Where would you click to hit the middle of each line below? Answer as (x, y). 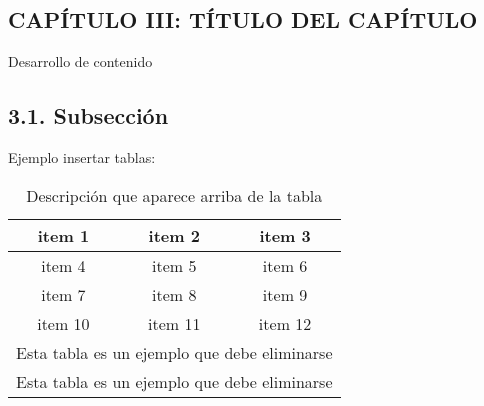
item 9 (285, 294)
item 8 (174, 294)
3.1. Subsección (88, 115)
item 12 (285, 323)
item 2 (174, 235)
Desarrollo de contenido (80, 61)
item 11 (174, 323)
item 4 (63, 265)
